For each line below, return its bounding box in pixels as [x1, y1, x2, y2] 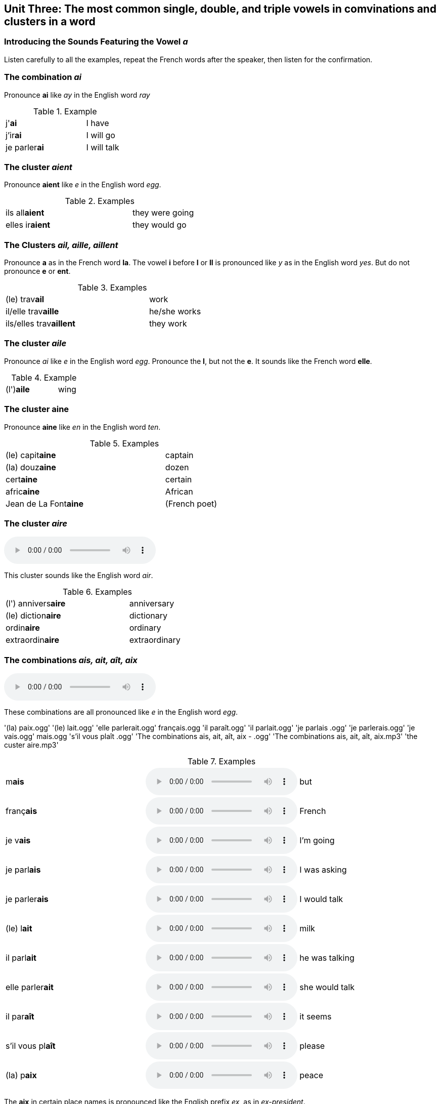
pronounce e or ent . [4, 267, 71, 276]
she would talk [299, 982, 355, 993]
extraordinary [129, 635, 181, 645]
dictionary [129, 610, 167, 621]
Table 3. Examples [77, 282, 147, 293]
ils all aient [6, 208, 45, 218]
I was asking [299, 865, 347, 875]
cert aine [6, 474, 38, 484]
